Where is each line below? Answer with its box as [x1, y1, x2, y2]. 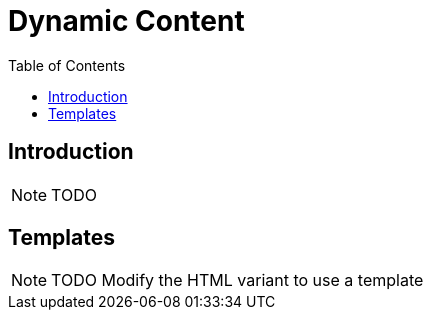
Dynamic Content [8, 4, 245, 38]
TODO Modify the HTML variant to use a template [51, 270, 424, 291]
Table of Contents [8, 56, 126, 74]
